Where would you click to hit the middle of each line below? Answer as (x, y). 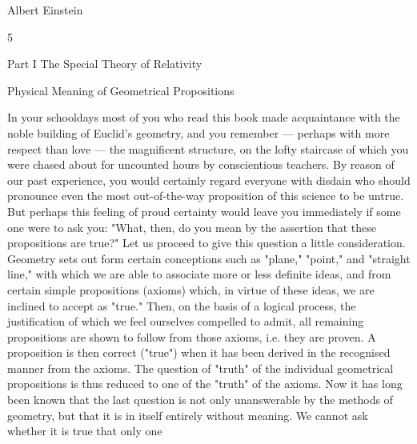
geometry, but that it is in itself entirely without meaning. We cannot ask (188, 415)
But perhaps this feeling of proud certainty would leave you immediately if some (204, 211)
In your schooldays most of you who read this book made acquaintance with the (204, 117)
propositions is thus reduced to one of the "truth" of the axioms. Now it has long (205, 384)
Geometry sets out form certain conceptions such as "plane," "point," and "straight (209, 258)
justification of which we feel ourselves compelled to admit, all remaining (186, 321)
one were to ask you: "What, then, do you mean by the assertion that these (192, 227)
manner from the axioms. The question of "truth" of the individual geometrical (200, 368)
